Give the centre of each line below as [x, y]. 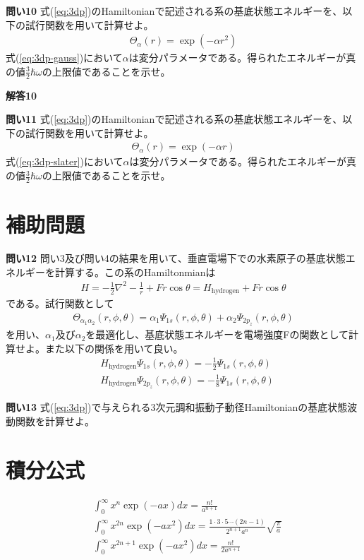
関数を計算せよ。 [55, 421]
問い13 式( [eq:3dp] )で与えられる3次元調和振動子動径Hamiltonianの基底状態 [177, 407]
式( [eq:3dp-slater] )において [65, 161]
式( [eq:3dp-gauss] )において [64, 58]
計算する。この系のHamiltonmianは [135, 272]
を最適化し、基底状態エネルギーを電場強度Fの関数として [217, 334]
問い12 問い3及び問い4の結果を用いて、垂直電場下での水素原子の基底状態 [176, 258]
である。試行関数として [60, 303]
